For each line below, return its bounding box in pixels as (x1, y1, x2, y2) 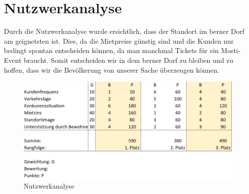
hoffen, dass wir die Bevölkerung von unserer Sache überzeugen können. (4, 64, 220, 75)
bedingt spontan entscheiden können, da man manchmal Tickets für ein (4, 45, 219, 55)
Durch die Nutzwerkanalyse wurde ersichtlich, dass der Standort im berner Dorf (4, 26, 245, 36)
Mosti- (221, 45, 241, 55)
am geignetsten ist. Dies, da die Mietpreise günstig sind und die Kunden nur (4, 35, 234, 46)
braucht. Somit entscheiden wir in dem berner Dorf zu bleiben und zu (24, 55, 233, 65)
